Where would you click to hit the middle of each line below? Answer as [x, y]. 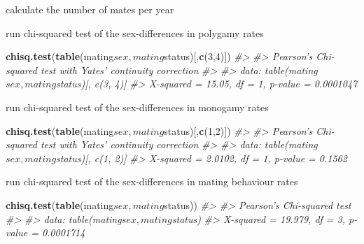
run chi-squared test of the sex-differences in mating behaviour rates [152, 181]
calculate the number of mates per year [90, 9]
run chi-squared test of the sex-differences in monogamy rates [137, 107]
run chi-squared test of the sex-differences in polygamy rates [135, 33]
